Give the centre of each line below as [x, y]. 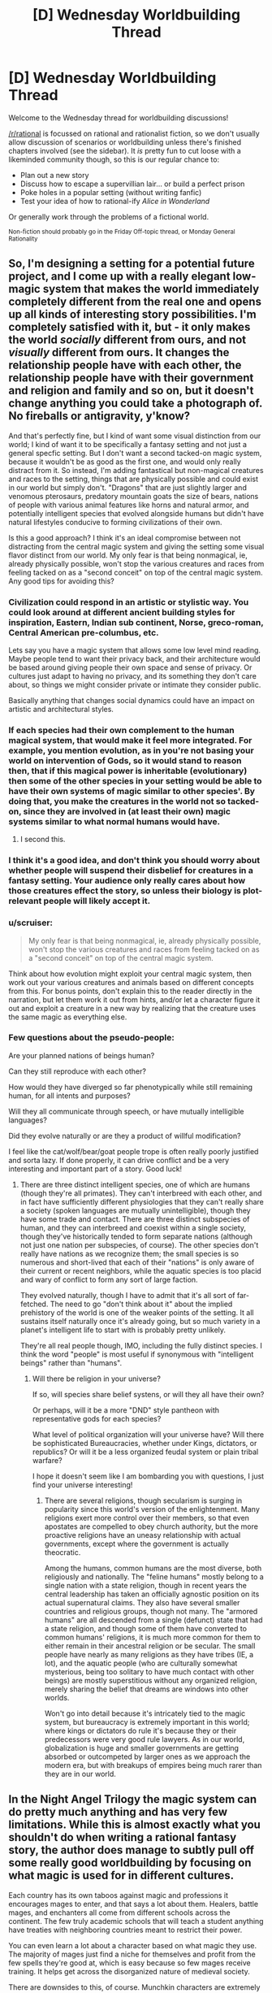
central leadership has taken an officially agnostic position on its [152, 1594]
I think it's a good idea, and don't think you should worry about [134, 861]
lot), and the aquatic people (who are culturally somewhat [141, 1663]
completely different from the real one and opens [135, 302]
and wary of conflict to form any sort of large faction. [109, 1279]
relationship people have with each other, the [125, 365]
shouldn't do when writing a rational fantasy [123, 1837]
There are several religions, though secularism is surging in [143, 1500]
